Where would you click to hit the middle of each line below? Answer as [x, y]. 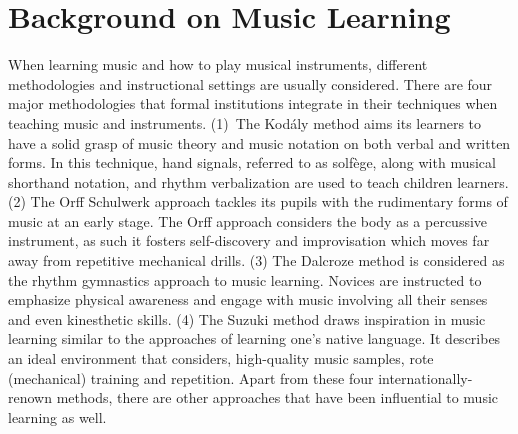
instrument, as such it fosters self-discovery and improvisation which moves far [249, 240]
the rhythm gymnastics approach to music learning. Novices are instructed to [245, 279]
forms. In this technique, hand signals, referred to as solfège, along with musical [252, 162]
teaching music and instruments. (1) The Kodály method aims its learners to [245, 122]
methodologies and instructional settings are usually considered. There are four [250, 83]
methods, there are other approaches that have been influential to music [277, 397]
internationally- [425, 377]
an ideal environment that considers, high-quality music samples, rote [221, 358]
